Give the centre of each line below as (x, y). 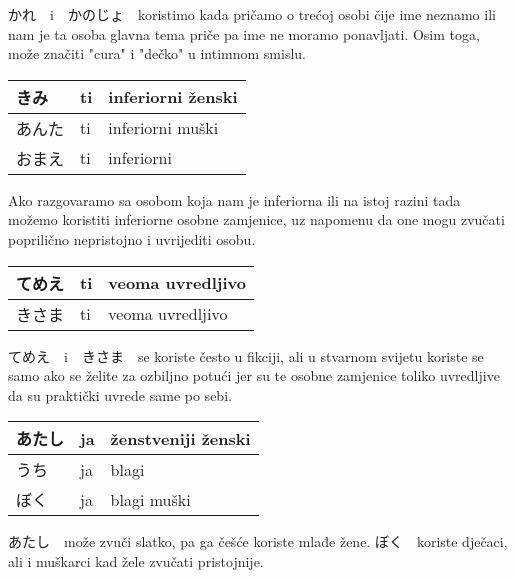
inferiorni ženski (173, 97)
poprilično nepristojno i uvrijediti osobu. (132, 238)
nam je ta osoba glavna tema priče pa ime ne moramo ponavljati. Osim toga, (244, 33)
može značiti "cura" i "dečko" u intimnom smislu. (157, 53)
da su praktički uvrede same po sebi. (120, 394)
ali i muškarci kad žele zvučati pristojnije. (136, 560)
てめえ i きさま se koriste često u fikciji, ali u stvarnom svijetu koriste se (246, 355)
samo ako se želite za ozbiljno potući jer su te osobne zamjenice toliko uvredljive (254, 375)
